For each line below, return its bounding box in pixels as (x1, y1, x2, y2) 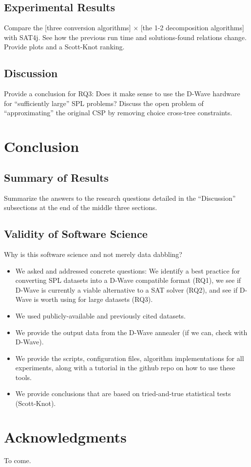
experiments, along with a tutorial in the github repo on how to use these (15, 362, 235, 373)
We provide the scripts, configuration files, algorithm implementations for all (15, 353, 244, 363)
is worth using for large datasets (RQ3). (34, 294, 153, 304)
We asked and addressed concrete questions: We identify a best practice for (15, 265, 240, 276)
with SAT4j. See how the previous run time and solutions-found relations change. (4, 32, 247, 42)
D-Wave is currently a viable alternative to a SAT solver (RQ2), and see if (15, 284, 238, 295)
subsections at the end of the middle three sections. (4, 202, 157, 212)
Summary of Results (4, 170, 109, 185)
